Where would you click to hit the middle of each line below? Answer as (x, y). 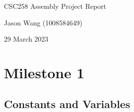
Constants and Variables (67, 103)
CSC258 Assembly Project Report (55, 6)
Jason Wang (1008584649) (43, 22)
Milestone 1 (44, 72)
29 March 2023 (26, 39)
